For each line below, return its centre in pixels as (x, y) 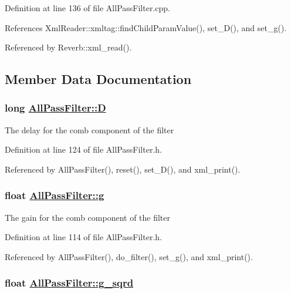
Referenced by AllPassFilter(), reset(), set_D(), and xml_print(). (123, 169)
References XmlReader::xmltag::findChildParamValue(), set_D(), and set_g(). (146, 27)
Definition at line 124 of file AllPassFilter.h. (83, 149)
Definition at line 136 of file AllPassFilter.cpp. (87, 8)
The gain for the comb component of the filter (88, 217)
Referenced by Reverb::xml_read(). (68, 47)
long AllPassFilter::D (55, 108)
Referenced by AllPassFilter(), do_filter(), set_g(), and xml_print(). (129, 256)
